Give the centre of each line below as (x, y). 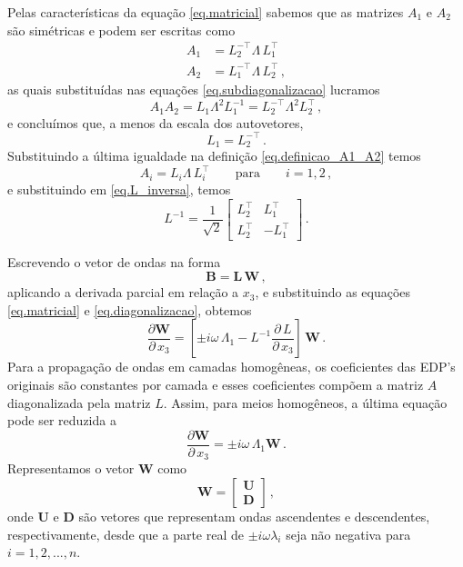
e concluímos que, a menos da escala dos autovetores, (156, 122)
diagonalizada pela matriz (79, 402)
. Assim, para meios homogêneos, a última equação (305, 402)
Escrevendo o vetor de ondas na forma (114, 261)
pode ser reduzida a (62, 420)
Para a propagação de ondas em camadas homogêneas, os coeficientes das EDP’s (231, 367)
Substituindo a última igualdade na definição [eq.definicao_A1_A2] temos (214, 156)
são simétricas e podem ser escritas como (121, 30)
